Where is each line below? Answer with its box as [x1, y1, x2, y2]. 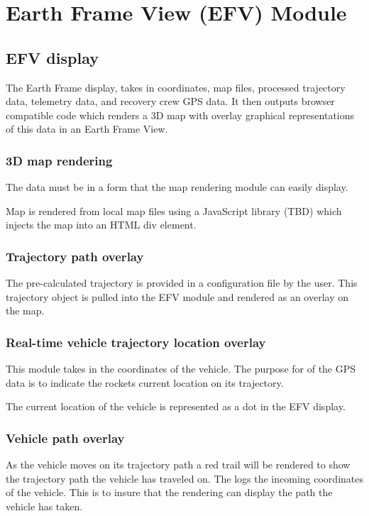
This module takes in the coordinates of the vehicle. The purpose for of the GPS [6, 361, 356, 376]
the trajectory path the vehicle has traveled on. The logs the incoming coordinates [6, 471, 363, 485]
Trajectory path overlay [6, 247, 144, 265]
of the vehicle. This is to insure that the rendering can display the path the [6, 485, 333, 500]
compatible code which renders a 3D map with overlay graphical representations [6, 107, 355, 122]
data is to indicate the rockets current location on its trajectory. [6, 375, 284, 390]
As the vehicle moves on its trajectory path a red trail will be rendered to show [6, 457, 351, 472]
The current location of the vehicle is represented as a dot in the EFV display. [6, 399, 346, 414]
